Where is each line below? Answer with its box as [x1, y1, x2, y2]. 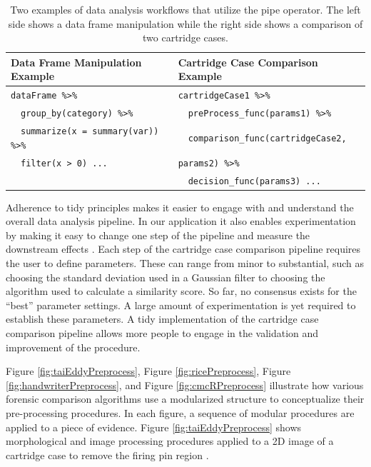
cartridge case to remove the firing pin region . [6, 447, 209, 462]
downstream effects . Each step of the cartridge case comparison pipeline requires [6, 241, 361, 256]
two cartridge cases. [143, 30, 228, 45]
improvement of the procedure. [6, 339, 141, 354]
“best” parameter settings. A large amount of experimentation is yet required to [6, 297, 356, 312]
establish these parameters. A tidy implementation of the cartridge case [6, 311, 319, 326]
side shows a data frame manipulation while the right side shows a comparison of [8, 16, 363, 31]
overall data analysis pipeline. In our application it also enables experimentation [6, 214, 356, 229]
